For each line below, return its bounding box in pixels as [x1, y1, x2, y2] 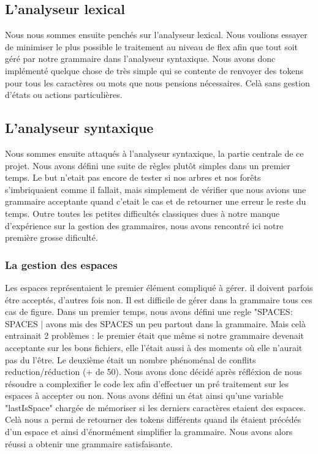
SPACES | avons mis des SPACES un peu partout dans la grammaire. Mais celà [5, 317, 306, 330]
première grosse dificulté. [5, 231, 98, 244]
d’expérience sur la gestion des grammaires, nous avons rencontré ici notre [5, 219, 284, 232]
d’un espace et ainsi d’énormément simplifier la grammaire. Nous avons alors [5, 425, 293, 438]
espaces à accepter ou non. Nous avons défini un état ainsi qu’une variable [5, 389, 283, 402]
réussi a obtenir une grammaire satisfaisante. [5, 437, 173, 450]
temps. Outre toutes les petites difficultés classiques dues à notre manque [5, 206, 280, 219]
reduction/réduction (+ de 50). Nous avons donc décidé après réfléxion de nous [5, 365, 302, 378]
